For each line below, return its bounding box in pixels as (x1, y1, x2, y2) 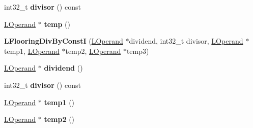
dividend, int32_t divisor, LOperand (129, 36, 243, 46)
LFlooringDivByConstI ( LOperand (4, 36, 123, 46)
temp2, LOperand (65, 45, 121, 56)
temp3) (126, 45, 149, 56)
